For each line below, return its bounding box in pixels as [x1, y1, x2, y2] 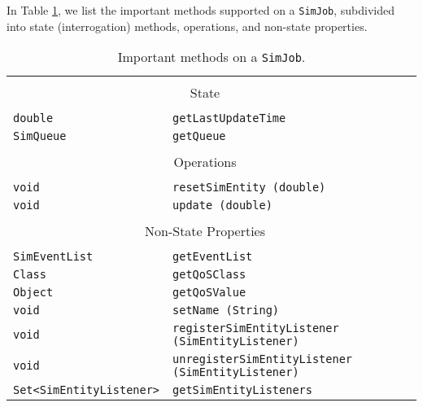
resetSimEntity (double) [172, 181, 326, 195]
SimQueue [13, 129, 67, 143]
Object [13, 286, 54, 300]
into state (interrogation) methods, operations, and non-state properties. [7, 17, 368, 34]
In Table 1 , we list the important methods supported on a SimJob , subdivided [7, 2, 395, 18]
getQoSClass [172, 268, 246, 282]
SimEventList [13, 250, 94, 264]
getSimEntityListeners [172, 383, 312, 397]
